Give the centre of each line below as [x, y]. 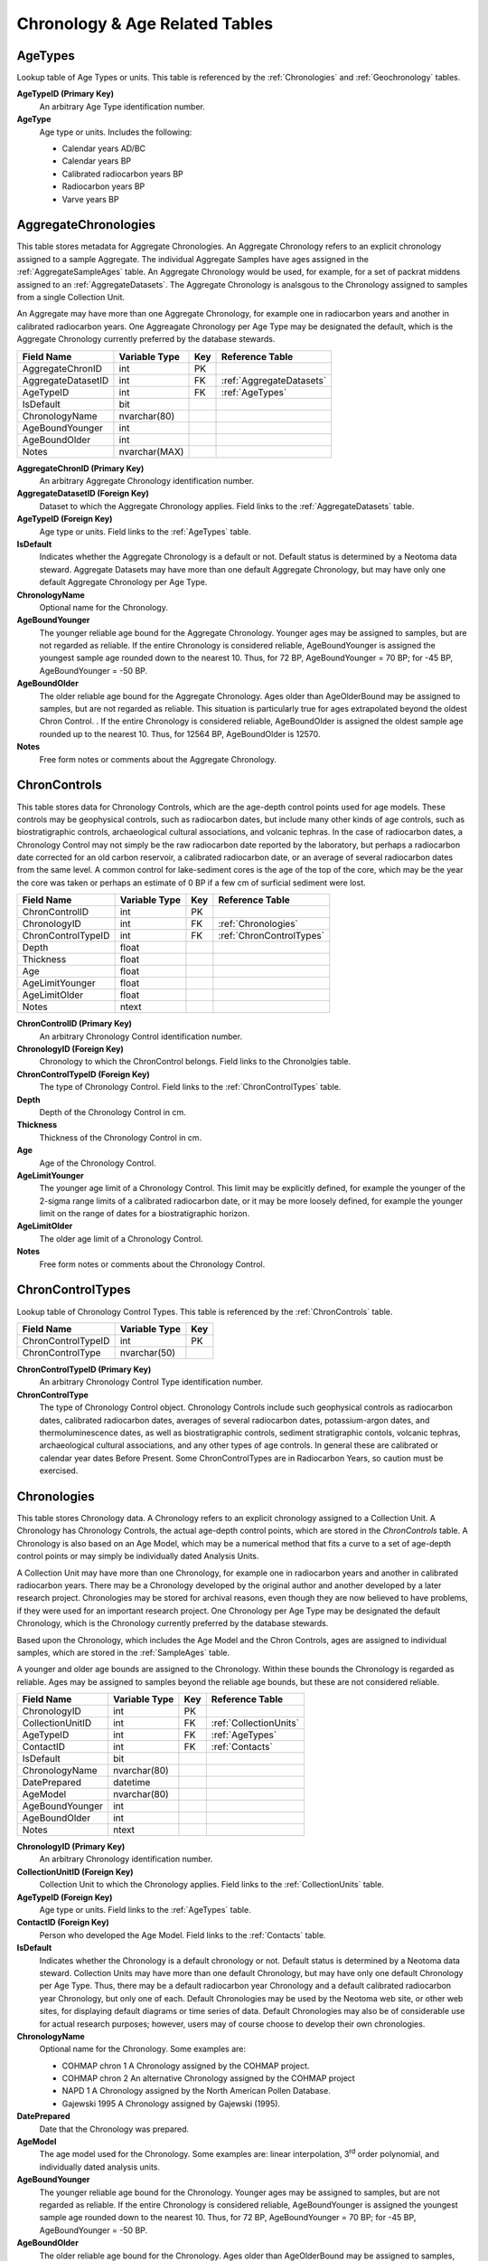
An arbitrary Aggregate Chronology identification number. [147, 481]
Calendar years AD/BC [104, 148]
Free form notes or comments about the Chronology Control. [152, 1264]
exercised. [59, 1471]
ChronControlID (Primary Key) [75, 1024]
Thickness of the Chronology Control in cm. [121, 1137]
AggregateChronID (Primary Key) [80, 468]
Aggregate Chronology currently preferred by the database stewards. [146, 339]
